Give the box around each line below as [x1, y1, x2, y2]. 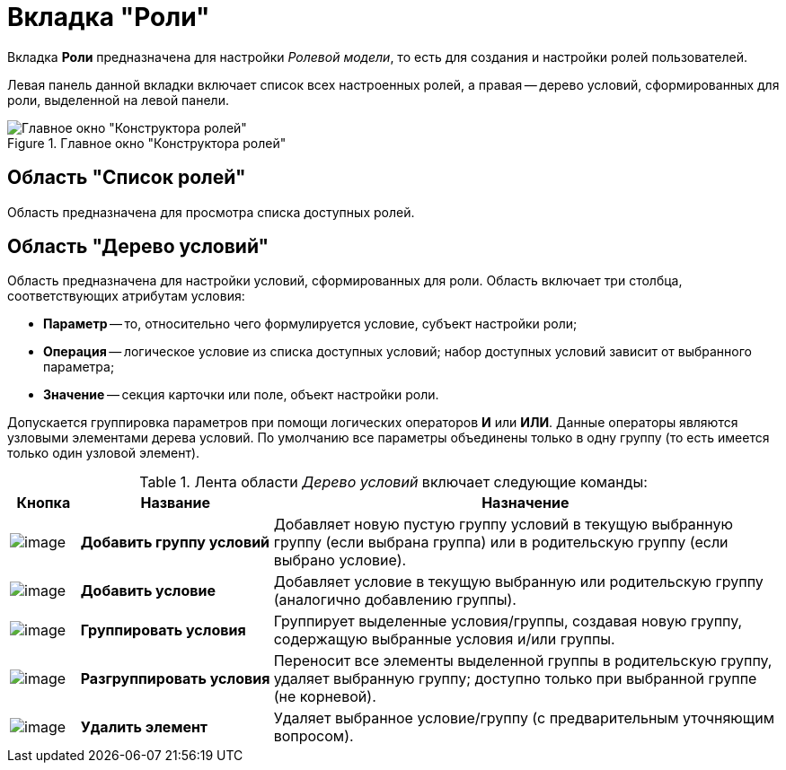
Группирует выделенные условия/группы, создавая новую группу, [273, 612, 743, 631]
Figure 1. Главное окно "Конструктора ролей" [7, 135, 287, 151]
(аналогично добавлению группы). [273, 591, 517, 609]
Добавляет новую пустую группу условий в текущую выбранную [273, 515, 733, 534]
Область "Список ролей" [7, 166, 246, 189]
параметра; [43, 359, 115, 375]
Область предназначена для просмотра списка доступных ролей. [7, 204, 415, 220]
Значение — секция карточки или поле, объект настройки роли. [43, 387, 439, 403]
